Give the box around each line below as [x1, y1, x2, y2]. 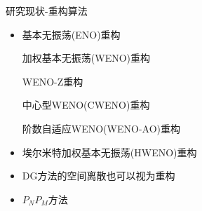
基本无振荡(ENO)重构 [22, 27, 121, 41]
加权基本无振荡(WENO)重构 [22, 50, 151, 65]
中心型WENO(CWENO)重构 [22, 97, 150, 112]
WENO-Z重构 [22, 74, 83, 88]
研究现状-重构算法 [6, 4, 88, 18]
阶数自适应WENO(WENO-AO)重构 [22, 121, 180, 135]
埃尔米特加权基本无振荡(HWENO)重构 [22, 144, 197, 159]
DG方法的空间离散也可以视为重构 [22, 168, 175, 183]
